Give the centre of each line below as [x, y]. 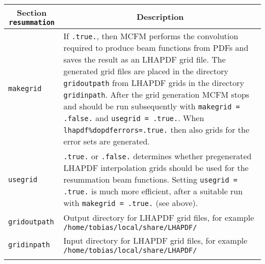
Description [160, 17]
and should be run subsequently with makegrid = [152, 106]
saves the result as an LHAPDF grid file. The [144, 59]
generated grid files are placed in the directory [146, 71]
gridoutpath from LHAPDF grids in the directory [154, 83]
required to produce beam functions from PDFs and [156, 48]
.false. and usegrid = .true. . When [134, 118]
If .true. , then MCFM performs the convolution [151, 36]
